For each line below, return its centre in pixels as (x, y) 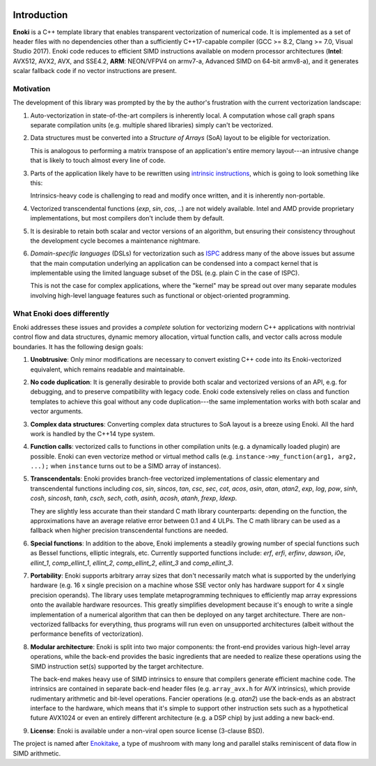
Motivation (32, 88)
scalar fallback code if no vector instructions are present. (95, 71)
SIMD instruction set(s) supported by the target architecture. (117, 666)
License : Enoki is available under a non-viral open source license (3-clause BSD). (147, 731)
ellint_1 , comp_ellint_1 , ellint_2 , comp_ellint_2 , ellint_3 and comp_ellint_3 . (132, 563)
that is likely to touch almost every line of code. (98, 161)
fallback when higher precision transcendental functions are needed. (129, 530)
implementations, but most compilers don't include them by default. (127, 218)
